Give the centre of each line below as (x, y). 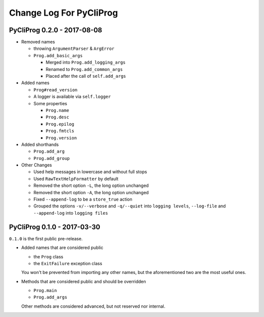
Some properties (50, 103)
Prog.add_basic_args (58, 56)
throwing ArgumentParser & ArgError (74, 48)
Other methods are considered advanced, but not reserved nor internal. (93, 306)
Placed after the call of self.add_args (86, 76)
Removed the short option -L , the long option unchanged (91, 185)
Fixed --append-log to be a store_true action (83, 199)
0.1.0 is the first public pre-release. (46, 238)
